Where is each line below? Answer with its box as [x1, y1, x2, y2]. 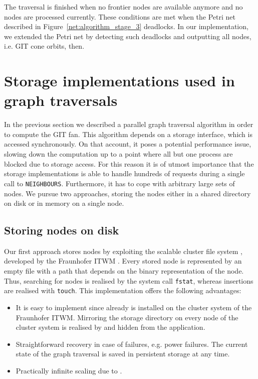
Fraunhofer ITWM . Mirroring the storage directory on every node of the [16, 312, 238, 322]
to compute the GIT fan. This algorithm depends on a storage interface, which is [4, 129, 252, 139]
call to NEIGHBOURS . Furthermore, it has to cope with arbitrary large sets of [4, 178, 235, 188]
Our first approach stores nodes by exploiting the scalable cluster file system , [4, 245, 243, 256]
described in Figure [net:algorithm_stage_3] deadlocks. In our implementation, [4, 21, 248, 32]
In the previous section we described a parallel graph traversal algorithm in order [4, 119, 253, 130]
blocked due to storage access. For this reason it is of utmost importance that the [4, 158, 254, 169]
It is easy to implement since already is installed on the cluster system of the [16, 302, 252, 312]
